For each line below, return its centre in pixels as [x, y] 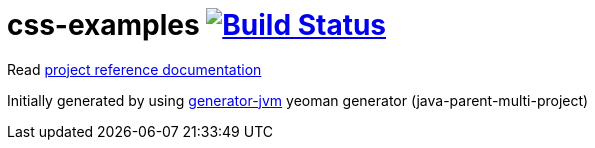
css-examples [103, 25]
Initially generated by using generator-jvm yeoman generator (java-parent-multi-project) [298, 100]
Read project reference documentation [134, 69]
